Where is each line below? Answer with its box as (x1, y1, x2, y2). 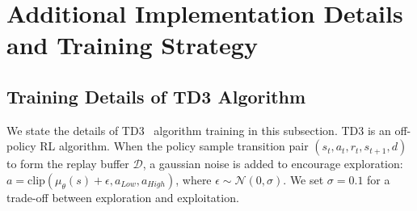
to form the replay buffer (6, 155, 129, 172)
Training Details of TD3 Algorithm (6, 83, 306, 108)
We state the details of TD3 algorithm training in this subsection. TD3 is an (6, 121, 391, 138)
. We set (283, 171, 324, 188)
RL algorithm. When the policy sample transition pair (40, 137, 309, 154)
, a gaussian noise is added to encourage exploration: (142, 155, 403, 172)
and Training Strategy (6, 28, 258, 61)
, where (175, 171, 212, 188)
